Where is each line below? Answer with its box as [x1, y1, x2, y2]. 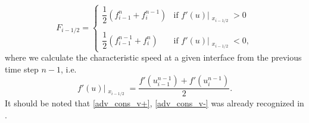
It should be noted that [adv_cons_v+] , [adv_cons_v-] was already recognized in [5, 97, 304, 109]
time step [5, 62, 39, 75]
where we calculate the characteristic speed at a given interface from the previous [5, 51, 302, 64]
